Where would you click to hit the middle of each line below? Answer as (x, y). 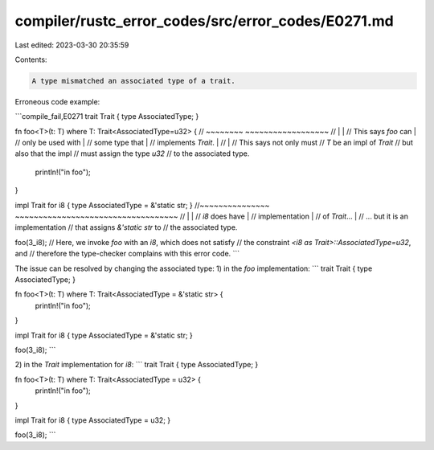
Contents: (31, 59)
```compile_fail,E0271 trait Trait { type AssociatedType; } (107, 117)
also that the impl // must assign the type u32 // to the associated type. (132, 153)
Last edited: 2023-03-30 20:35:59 (72, 45)
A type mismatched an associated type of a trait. (134, 81)
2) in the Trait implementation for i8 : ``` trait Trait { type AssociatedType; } (137, 365)
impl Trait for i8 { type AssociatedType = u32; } (93, 420)
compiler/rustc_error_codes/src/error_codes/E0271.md (204, 21)
